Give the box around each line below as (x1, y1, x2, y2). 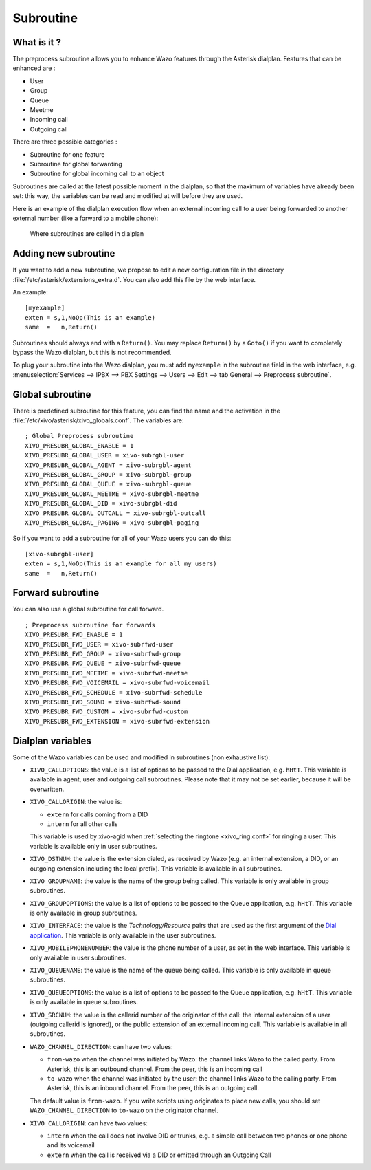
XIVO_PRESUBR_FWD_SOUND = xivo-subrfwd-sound (25, 698, 181, 706)
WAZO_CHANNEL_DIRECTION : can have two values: (30, 1042, 173, 1050)
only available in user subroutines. (30, 953, 127, 962)
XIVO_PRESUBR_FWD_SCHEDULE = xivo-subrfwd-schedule (25, 689, 203, 696)
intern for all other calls (47, 819, 118, 828)
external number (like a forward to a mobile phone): (12, 214, 158, 222)
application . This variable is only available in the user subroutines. (30, 931, 216, 939)
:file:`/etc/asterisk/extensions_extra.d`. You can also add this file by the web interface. (12, 275, 256, 283)
